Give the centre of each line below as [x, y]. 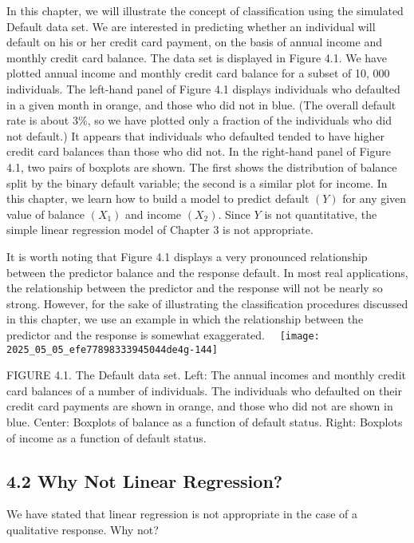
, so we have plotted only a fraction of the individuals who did [239, 120]
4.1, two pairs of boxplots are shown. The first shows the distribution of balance [202, 166]
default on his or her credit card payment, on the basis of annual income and [194, 42]
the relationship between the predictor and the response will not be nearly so [195, 288]
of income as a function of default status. [106, 437]
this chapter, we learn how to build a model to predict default [158, 198]
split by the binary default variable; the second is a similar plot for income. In [197, 182]
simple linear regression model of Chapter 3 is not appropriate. [160, 230]
